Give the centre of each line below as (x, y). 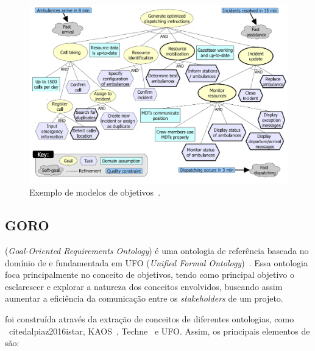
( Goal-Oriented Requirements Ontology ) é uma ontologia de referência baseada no (157, 250)
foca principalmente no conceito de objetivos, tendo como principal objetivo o (150, 275)
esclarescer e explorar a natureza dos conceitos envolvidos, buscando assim (144, 286)
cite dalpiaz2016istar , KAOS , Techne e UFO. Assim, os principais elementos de (159, 331)
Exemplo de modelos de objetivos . (95, 192)
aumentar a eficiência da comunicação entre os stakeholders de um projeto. (144, 298)
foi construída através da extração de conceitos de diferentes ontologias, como (150, 318)
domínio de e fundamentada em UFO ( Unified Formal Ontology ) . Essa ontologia (157, 262)
